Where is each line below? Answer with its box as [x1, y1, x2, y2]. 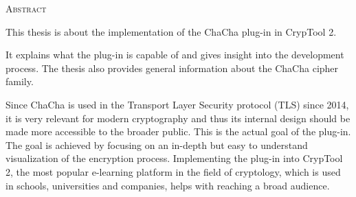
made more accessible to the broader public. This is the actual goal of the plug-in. [5, 124, 351, 139]
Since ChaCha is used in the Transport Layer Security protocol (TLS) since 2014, [5, 97, 349, 111]
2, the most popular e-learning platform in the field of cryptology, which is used [5, 164, 341, 178]
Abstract [5, 1, 47, 15]
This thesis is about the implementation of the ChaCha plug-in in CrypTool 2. [5, 24, 337, 38]
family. [5, 74, 34, 89]
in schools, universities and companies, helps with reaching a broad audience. [5, 178, 330, 192]
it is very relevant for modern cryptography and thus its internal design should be [5, 111, 351, 125]
